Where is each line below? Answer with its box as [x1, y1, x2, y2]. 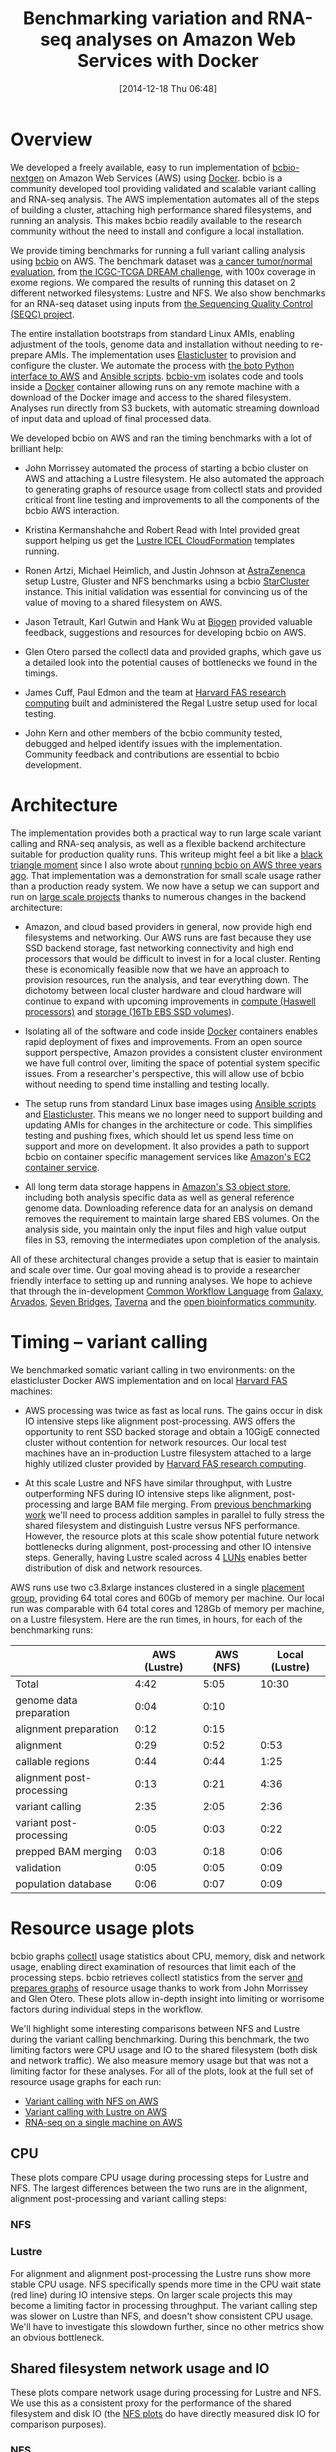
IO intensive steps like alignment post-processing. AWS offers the [24, 1415, 296, 1427]
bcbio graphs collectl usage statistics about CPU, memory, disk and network [10, 1950, 325, 1962]
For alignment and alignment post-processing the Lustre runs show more [10, 2267, 312, 2279]
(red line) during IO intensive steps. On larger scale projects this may [10, 2288, 293, 2301]
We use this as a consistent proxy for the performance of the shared [10, 2397, 292, 2409]
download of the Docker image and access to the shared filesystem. [10, 391, 292, 403]
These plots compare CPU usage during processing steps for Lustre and [10, 2172, 310, 2184]
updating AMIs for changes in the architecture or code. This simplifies [24, 1118, 313, 1131]
